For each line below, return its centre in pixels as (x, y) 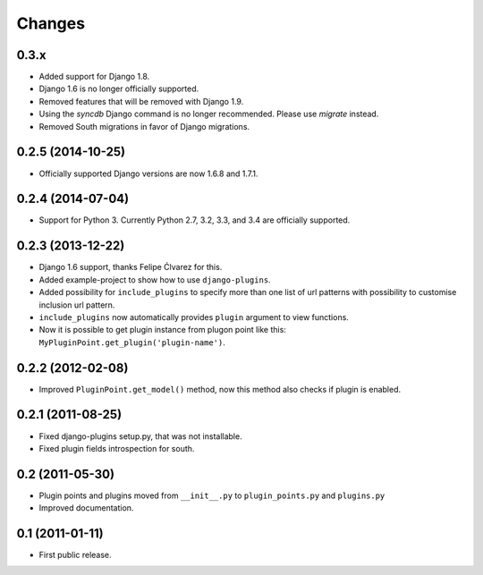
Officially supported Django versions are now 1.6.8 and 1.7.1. (148, 173)
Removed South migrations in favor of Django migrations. (144, 126)
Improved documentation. (86, 508)
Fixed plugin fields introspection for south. (117, 448)
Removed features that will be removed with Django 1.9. (141, 101)
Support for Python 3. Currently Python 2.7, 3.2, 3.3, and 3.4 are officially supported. (195, 220)
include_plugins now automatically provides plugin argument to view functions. (194, 317)
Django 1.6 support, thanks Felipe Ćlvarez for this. (131, 267)
